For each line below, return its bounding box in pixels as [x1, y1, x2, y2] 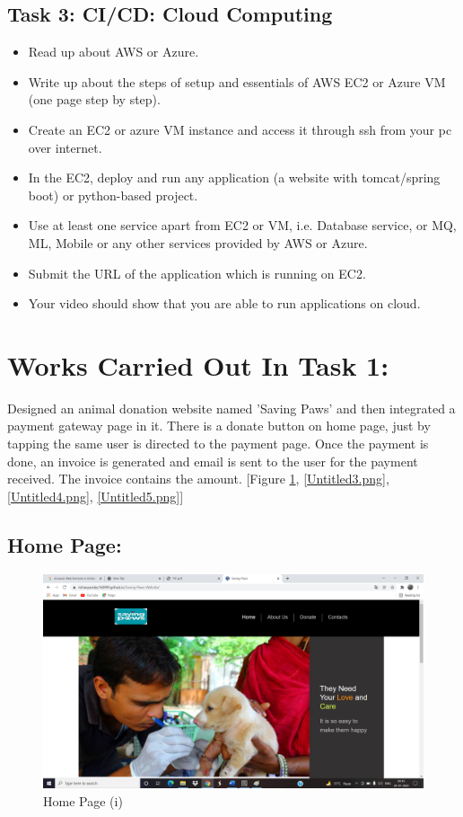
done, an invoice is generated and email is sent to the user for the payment [7, 451, 418, 470]
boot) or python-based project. [28, 185, 198, 204]
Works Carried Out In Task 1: [7, 346, 389, 383]
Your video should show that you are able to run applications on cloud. [28, 294, 421, 313]
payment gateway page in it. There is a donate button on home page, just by [7, 416, 431, 435]
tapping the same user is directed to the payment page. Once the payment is [7, 434, 429, 453]
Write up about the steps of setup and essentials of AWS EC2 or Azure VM [28, 72, 446, 91]
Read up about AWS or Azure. [28, 42, 199, 61]
